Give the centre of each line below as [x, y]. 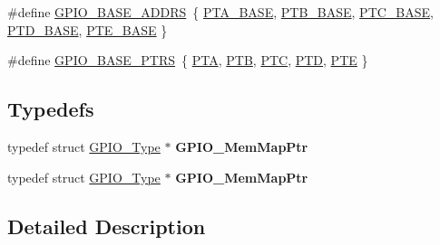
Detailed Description [107, 226]
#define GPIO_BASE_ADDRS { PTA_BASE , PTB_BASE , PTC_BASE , [220, 12]
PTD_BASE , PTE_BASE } [88, 29]
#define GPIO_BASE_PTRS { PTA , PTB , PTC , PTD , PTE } [188, 60]
